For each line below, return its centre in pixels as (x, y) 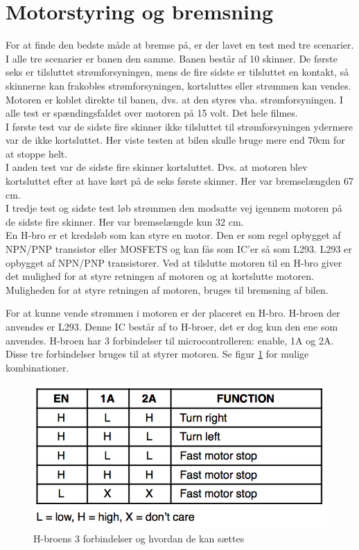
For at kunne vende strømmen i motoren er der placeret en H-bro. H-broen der (173, 313)
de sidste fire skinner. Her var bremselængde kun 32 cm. (125, 221)
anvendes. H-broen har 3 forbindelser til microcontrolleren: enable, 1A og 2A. (170, 340)
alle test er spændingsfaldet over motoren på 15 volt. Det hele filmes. (152, 113)
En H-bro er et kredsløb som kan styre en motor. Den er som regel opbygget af (173, 235)
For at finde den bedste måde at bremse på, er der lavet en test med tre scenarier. (180, 45)
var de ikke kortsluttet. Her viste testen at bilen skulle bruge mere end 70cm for (175, 140)
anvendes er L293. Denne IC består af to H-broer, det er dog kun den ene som (172, 326)
